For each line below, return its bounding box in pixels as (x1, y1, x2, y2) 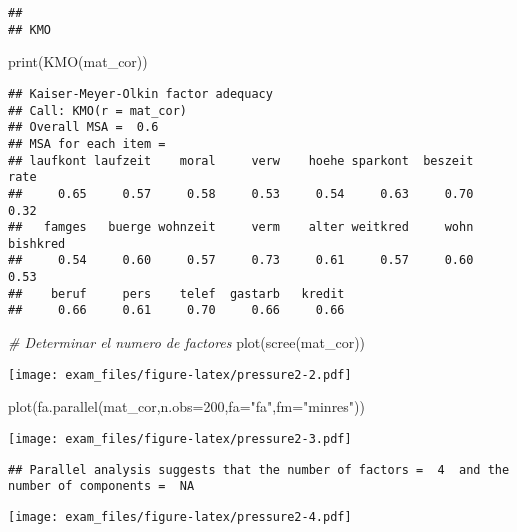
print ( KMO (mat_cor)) (8, 51, 148, 72)
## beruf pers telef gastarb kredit (8, 286, 345, 301)
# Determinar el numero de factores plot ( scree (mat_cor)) (8, 332, 366, 353)
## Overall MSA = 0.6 (8, 120, 159, 135)
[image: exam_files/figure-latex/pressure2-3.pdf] (8, 431, 352, 446)
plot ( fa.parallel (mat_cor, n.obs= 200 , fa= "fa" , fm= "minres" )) (8, 396, 365, 417)
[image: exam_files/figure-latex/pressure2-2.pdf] (8, 367, 352, 382)
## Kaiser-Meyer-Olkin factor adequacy (8, 86, 273, 101)
